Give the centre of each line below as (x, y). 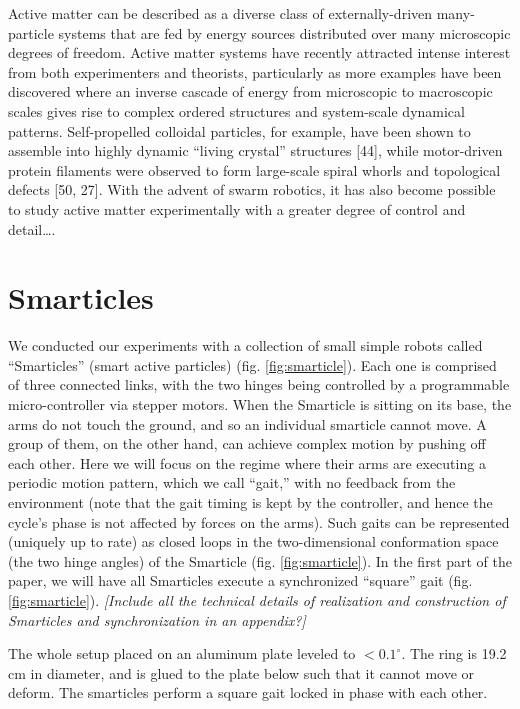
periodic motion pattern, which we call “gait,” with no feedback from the (232, 482)
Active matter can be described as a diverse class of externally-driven (220, 13)
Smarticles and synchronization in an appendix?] (157, 619)
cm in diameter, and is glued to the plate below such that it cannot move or (241, 672)
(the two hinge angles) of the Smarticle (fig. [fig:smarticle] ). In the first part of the (260, 560)
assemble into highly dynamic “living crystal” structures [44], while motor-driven (255, 150)
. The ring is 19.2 (454, 653)
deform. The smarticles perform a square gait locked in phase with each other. (248, 692)
